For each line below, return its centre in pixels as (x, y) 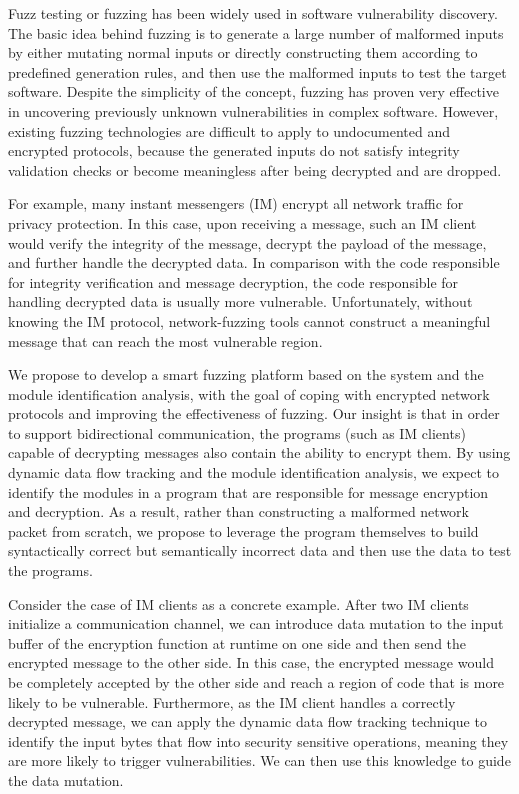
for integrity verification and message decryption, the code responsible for (233, 281)
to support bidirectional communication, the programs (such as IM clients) (237, 432)
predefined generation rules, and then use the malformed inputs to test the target (257, 71)
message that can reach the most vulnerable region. (165, 340)
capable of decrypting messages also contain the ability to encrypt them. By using (259, 452)
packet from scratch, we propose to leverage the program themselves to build (243, 530)
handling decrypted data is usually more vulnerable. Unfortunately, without (240, 301)
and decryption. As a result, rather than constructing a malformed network (238, 511)
